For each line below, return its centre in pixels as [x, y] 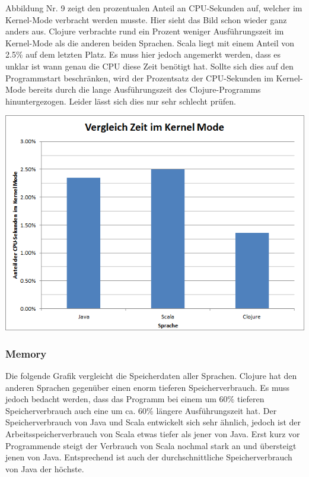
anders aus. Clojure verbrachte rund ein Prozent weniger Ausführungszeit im [145, 31]
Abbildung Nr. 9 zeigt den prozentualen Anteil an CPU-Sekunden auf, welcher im [154, 8]
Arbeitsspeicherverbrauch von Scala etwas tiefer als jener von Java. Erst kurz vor [153, 434]
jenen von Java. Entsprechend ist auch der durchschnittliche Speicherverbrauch [149, 457]
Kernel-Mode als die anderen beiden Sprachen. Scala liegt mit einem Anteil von [150, 42]
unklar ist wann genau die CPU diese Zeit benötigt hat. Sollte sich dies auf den [149, 66]
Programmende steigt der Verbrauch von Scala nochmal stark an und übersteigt [151, 445]
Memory [26, 353]
